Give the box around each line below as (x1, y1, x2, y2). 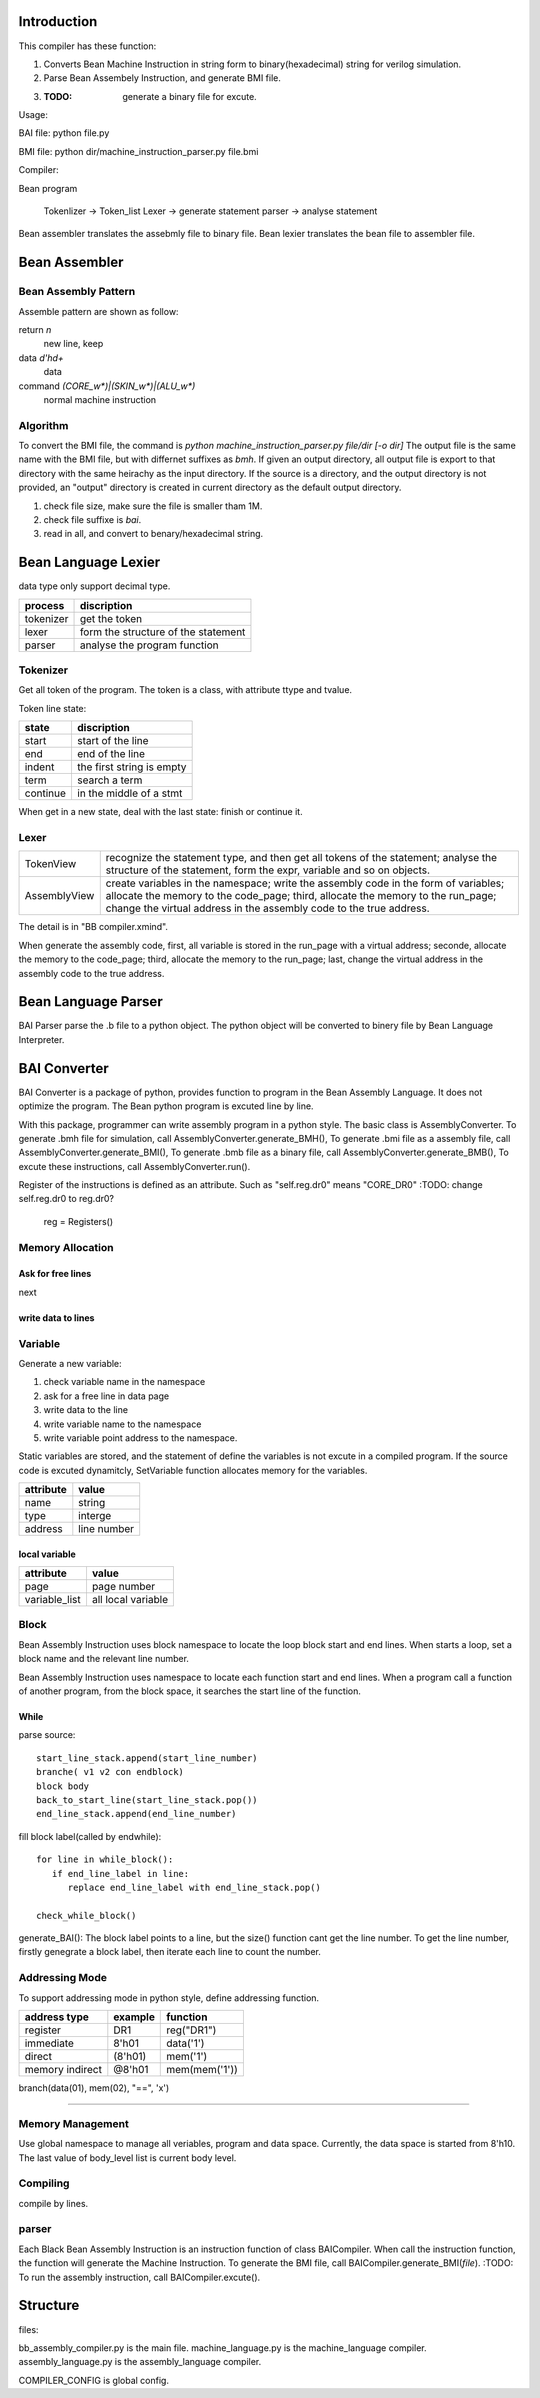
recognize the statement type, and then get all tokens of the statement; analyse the (105, 851, 497, 865)
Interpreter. (18, 1033, 65, 1045)
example (113, 2010, 155, 2024)
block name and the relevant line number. (18, 1653, 190, 1665)
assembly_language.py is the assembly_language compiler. (18, 2356, 262, 2368)
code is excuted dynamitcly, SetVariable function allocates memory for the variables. (18, 1464, 368, 1476)
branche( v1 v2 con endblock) (36, 1766, 185, 1778)
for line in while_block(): (36, 1854, 174, 1865)
